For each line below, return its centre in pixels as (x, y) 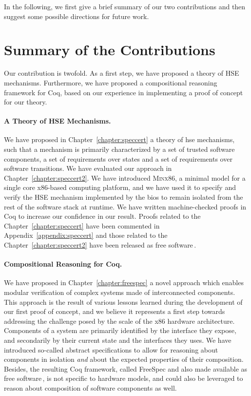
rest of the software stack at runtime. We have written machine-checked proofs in (125, 206)
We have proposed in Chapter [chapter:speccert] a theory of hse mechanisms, (119, 139)
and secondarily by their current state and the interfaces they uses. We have (118, 340)
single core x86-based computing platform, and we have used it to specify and (120, 187)
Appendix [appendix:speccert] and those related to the (86, 235)
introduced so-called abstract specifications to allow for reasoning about (111, 349)
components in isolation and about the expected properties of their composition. (124, 359)
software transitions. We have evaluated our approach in (88, 168)
